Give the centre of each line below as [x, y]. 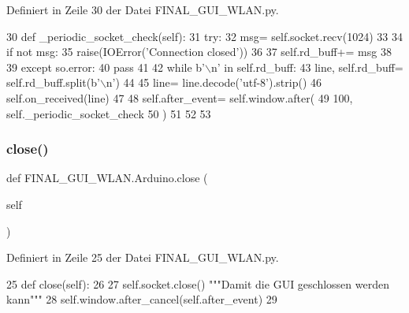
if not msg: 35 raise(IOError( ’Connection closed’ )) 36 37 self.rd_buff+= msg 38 [199, 52]
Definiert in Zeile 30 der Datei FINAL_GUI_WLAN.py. [143, 9]
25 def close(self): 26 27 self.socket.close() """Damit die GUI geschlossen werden [198, 283]
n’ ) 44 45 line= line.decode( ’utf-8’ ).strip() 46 [214, 82]
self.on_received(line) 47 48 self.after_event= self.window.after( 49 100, [180, 97]
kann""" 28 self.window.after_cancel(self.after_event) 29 [142, 299]
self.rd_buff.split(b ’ [53, 82]
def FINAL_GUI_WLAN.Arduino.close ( [107, 178]
